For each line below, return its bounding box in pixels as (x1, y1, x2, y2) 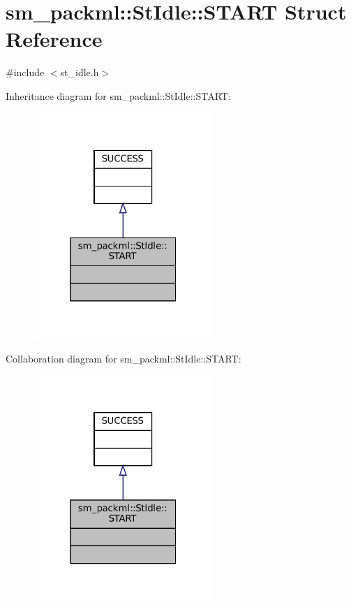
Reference (6, 24, 103, 53)
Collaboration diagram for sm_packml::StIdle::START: (6, 351, 241, 365)
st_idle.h (60, 65, 99, 80)
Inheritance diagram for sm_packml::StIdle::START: (6, 88, 231, 103)
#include (6, 65, 45, 80)
